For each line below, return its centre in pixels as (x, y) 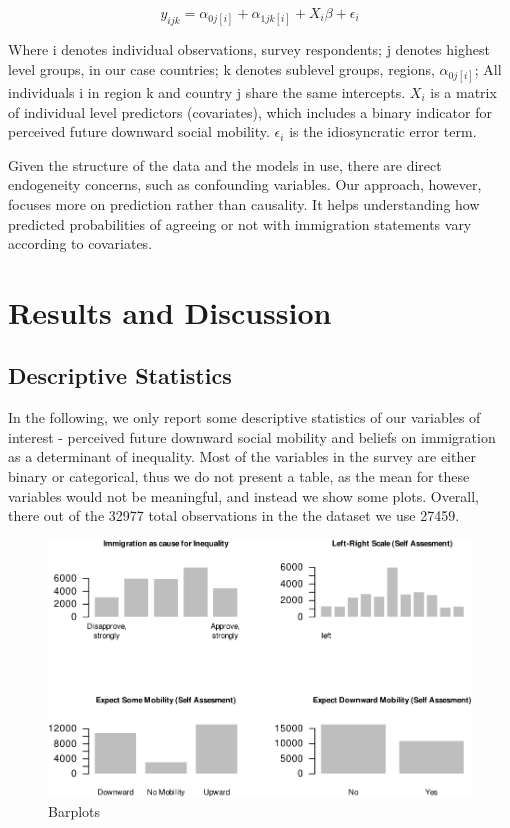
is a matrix (463, 91)
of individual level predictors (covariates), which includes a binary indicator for (250, 111)
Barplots (74, 811)
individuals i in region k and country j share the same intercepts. (207, 91)
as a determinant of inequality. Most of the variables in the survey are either (242, 456)
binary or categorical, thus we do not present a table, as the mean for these (239, 476)
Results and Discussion (170, 311)
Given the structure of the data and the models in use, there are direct (225, 164)
